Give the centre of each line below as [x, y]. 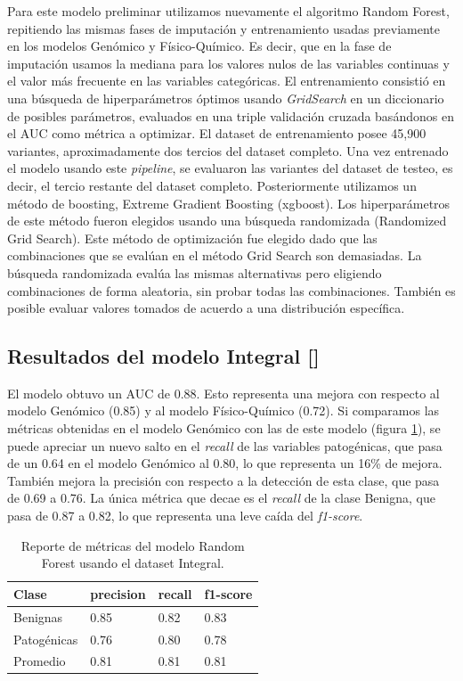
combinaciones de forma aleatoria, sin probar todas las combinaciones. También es [231, 290]
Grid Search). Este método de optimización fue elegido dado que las [192, 238]
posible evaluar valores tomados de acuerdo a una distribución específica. [206, 308]
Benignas [38, 616]
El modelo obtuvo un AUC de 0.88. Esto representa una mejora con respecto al [223, 393]
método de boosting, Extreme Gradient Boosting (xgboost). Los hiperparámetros [229, 203]
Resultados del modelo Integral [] [163, 356]
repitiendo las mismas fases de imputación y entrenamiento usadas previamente [223, 28]
